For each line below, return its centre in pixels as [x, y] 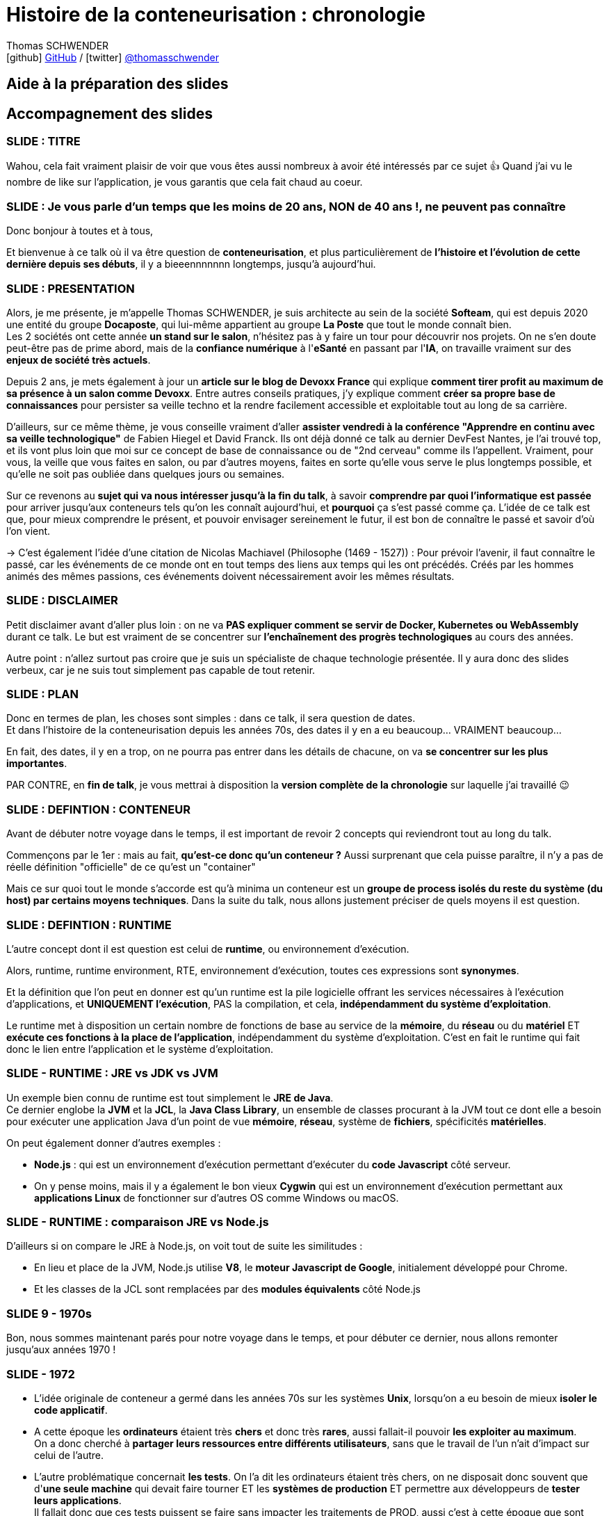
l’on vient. [29, 531]
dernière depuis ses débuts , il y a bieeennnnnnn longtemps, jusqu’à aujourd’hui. [191, 264]
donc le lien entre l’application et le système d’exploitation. [140, 1049]
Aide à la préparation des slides [117, 84]
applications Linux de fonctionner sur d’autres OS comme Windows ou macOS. [217, 1198]
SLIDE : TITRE [43, 142]
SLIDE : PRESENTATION [71, 288]
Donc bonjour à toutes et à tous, [80, 231]
